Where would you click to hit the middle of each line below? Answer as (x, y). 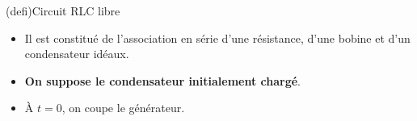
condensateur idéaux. (77, 54)
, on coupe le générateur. (123, 108)
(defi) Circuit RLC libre (63, 10)
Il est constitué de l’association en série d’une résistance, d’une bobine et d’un (217, 38)
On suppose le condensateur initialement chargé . (163, 80)
